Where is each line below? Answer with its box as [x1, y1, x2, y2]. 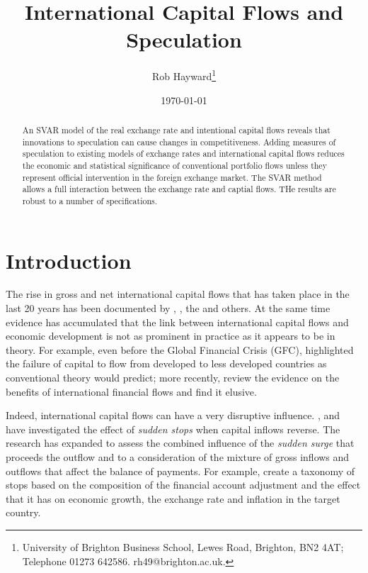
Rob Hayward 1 [151, 67, 217, 83]
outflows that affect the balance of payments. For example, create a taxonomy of [6, 463, 355, 478]
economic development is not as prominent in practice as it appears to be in [6, 328, 335, 343]
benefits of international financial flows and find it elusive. [6, 384, 257, 399]
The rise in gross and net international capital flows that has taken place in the [6, 286, 350, 301]
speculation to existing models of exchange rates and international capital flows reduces [22, 148, 345, 160]
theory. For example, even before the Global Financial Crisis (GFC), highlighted [6, 342, 354, 357]
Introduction [6, 245, 132, 274]
